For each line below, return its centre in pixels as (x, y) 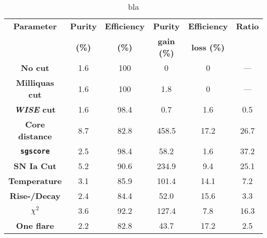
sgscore (35, 151)
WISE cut (35, 109)
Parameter (35, 26)
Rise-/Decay (35, 196)
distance (35, 136)
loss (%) (208, 47)
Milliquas (35, 83)
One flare (35, 225)
